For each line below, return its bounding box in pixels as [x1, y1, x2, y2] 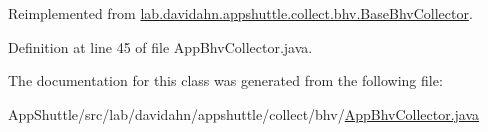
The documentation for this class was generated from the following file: [8, 70, 443, 91]
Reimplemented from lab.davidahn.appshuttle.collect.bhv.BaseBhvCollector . [8, 3, 473, 23]
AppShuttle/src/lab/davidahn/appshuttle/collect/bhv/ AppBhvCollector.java [8, 103, 480, 124]
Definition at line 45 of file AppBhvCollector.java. [8, 36, 313, 57]
